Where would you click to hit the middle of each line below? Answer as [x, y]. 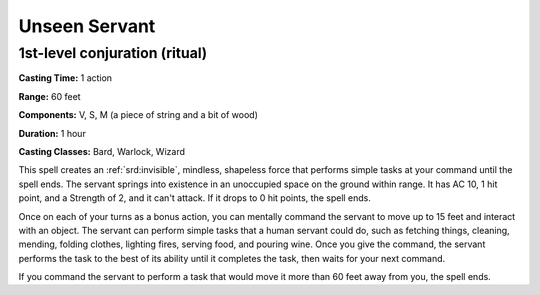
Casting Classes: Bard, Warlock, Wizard [101, 151]
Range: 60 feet [49, 96]
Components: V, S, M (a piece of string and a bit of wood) [138, 115]
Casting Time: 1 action [65, 78]
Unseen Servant [87, 26]
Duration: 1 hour [52, 133]
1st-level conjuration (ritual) [113, 53]
